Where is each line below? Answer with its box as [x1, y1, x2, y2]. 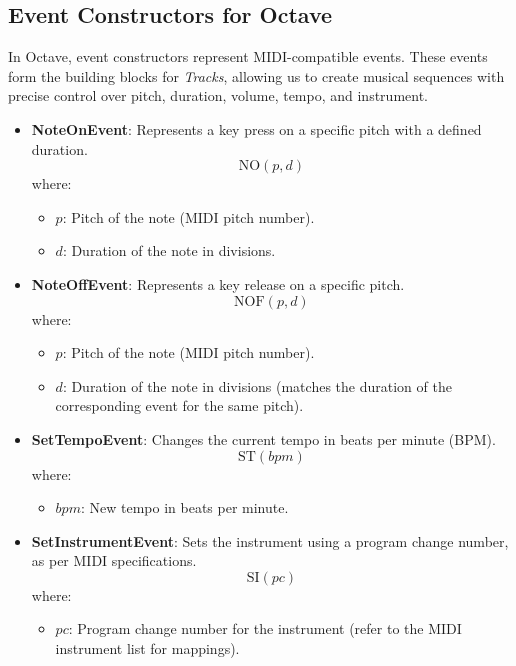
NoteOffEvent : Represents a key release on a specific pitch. [31, 273, 405, 294]
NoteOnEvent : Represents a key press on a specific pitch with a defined [31, 118, 482, 139]
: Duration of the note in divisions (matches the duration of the [62, 375, 452, 396]
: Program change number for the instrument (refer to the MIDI [68, 618, 462, 639]
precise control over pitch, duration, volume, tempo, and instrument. [8, 85, 428, 106]
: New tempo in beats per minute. [80, 497, 289, 518]
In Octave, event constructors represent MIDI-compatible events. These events [8, 46, 488, 67]
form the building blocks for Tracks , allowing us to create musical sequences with [8, 65, 505, 86]
